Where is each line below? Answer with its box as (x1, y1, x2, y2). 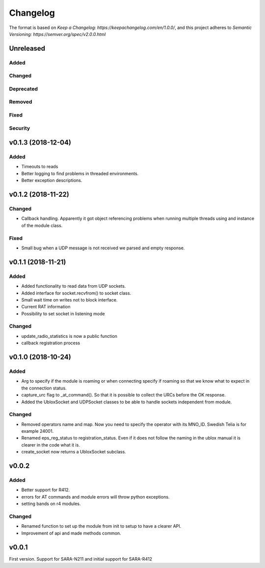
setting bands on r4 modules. (21, 501, 81, 507)
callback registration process (21, 340, 80, 346)
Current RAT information (21, 304, 71, 310)
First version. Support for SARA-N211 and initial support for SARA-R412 (9, 556, 152, 562)
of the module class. (21, 222, 63, 228)
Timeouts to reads (21, 164, 58, 170)
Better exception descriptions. (21, 178, 82, 183)
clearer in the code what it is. (21, 442, 80, 448)
